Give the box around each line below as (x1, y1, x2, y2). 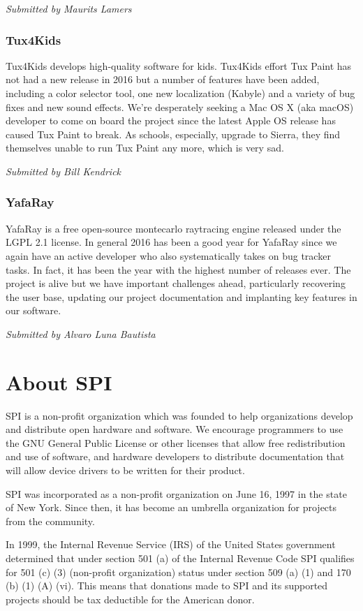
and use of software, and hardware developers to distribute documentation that (6, 449, 345, 464)
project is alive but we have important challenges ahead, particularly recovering (6, 276, 346, 290)
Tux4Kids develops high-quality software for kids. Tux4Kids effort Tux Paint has (6, 58, 352, 73)
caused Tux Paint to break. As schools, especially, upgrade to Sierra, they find (6, 126, 341, 141)
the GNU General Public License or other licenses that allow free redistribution (6, 435, 346, 450)
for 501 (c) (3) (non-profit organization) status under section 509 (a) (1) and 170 (6, 564, 351, 579)
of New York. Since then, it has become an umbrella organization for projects (6, 500, 337, 515)
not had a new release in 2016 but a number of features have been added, (6, 72, 320, 87)
